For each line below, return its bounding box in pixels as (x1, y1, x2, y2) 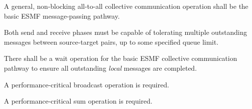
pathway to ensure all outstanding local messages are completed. (4, 62, 197, 73)
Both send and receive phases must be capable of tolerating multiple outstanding (4, 27, 247, 37)
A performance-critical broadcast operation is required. (4, 79, 169, 89)
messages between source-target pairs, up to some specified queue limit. (4, 36, 219, 47)
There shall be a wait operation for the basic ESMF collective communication (4, 53, 237, 63)
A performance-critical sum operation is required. (4, 96, 152, 106)
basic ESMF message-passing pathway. (4, 10, 120, 21)
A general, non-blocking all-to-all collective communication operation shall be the (4, 1, 249, 11)
